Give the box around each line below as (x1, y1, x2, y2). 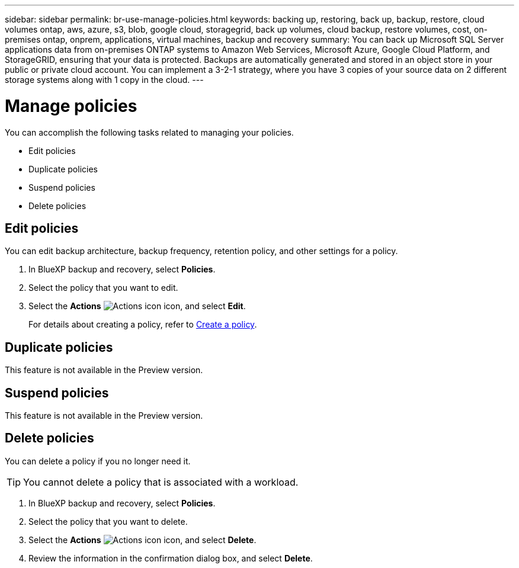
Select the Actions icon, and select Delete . (28, 534, 257, 545)
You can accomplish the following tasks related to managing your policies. (5, 127, 294, 137)
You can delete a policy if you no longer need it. (5, 455, 191, 466)
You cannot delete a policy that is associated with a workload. (23, 476, 299, 488)
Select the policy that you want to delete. (28, 516, 188, 527)
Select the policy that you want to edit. (28, 283, 178, 293)
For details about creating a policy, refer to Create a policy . (28, 319, 257, 330)
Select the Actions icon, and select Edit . (28, 301, 246, 312)
